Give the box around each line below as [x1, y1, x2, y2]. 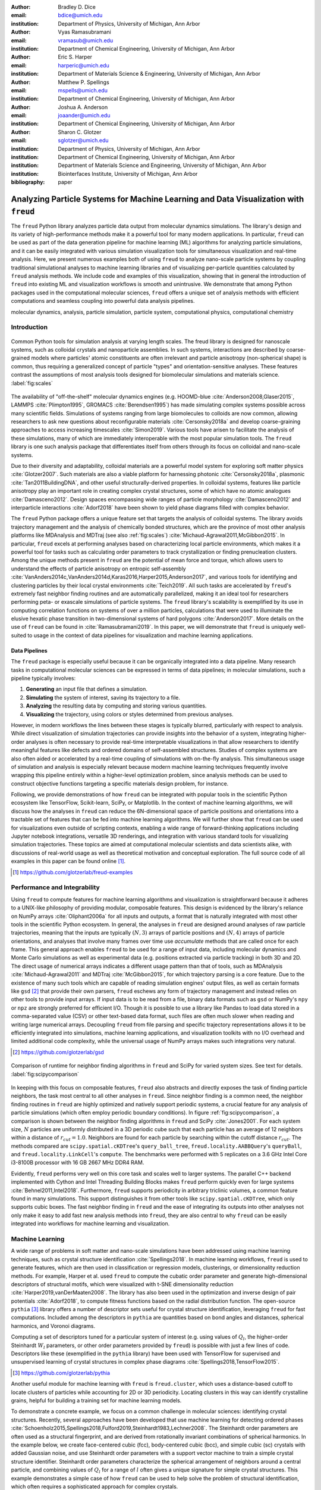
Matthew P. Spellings [58, 78, 109, 86]
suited [11, 632, 27, 639]
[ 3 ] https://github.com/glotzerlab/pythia [12, 1369, 110, 1376]
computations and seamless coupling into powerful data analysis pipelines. [11, 297, 195, 305]
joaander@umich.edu [58, 112, 111, 119]
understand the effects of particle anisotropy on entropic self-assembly [11, 565, 187, 572]
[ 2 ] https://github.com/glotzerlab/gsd [12, 1048, 104, 1056]
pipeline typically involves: [11, 675, 76, 682]
